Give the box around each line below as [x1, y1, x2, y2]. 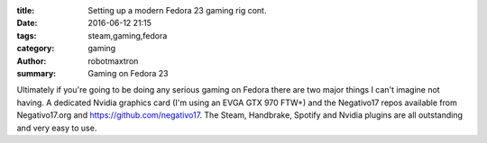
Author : [16, 55, 47, 67]
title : [16, 5, 35, 15]
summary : [16, 67, 57, 78]
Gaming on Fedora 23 [87, 67, 169, 78]
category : [16, 43, 55, 54]
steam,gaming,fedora [87, 30, 168, 40]
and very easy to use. [16, 122, 97, 133]
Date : [16, 18, 38, 29]
